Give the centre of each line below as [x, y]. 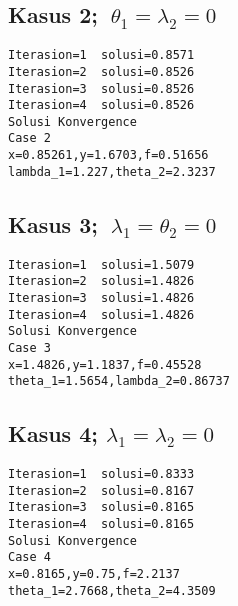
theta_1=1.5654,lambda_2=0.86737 [119, 381]
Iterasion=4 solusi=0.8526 [101, 105]
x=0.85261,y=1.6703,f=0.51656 [108, 155]
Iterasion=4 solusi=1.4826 [101, 314]
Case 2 [29, 138]
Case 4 [29, 557]
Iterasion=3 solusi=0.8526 [101, 88]
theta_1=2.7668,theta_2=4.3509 [112, 590]
